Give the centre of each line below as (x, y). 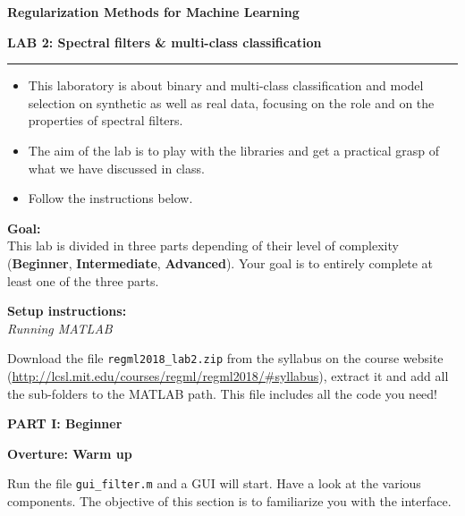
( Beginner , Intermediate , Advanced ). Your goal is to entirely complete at (220, 262)
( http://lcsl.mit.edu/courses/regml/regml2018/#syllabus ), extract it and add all (228, 375)
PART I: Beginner (65, 423)
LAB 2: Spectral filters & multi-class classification (165, 42)
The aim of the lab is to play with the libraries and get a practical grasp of (234, 150)
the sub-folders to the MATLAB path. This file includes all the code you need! (223, 393)
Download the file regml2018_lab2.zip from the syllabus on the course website (225, 358)
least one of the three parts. (83, 280)
